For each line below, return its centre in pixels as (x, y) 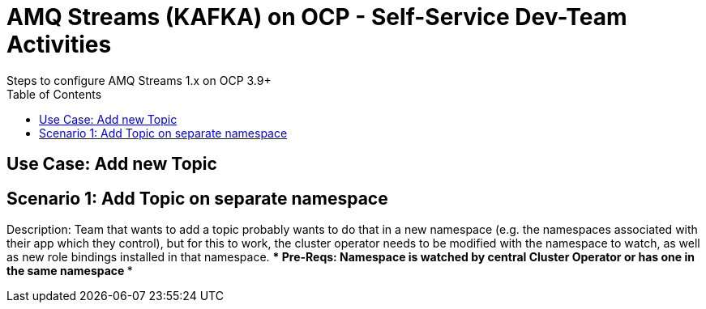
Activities (59, 44)
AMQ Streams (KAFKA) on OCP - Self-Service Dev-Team (317, 17)
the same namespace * (70, 271)
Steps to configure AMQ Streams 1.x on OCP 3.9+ (139, 80)
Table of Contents (54, 94)
